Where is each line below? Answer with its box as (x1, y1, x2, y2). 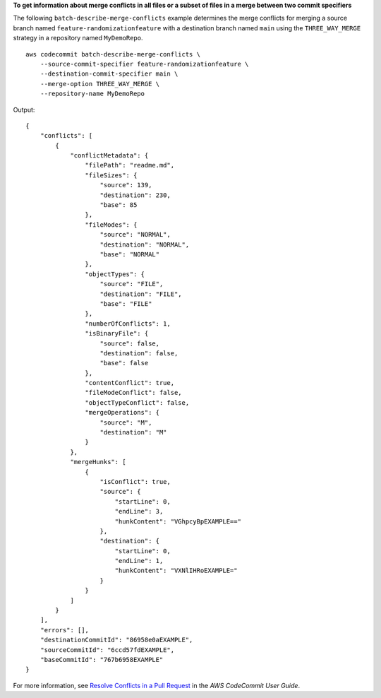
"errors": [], (40, 626, 90, 634)
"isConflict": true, (99, 478, 171, 485)
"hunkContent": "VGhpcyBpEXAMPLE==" (114, 517, 241, 526)
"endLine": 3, (114, 507, 164, 516)
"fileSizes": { (85, 171, 138, 179)
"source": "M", (99, 418, 152, 427)
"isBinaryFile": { (85, 329, 149, 338)
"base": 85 (99, 201, 138, 209)
